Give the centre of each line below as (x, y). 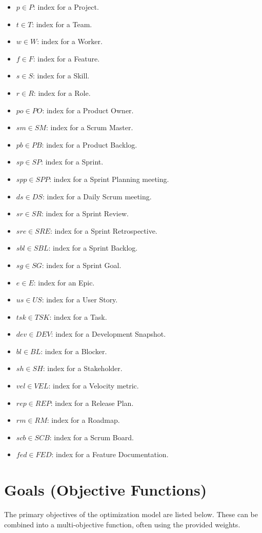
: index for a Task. (78, 316)
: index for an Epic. (64, 282)
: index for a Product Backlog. (89, 144)
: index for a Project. (66, 7)
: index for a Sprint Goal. (82, 265)
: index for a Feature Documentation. (110, 454)
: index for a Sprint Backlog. (93, 248)
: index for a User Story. (80, 300)
